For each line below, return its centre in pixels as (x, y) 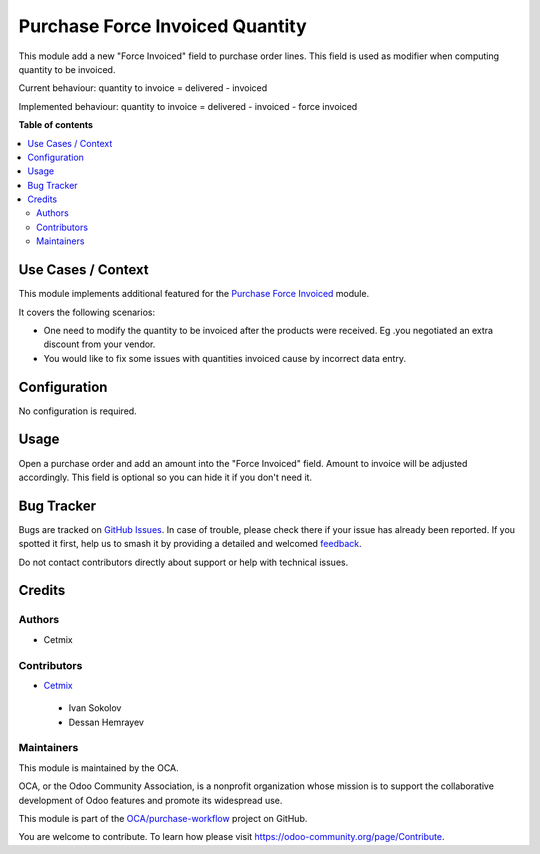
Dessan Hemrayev (106, 722)
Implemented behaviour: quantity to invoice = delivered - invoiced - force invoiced (188, 106)
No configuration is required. (77, 411)
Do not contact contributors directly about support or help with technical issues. (183, 562)
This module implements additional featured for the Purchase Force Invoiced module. (194, 294)
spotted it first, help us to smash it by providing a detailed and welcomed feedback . (190, 544)
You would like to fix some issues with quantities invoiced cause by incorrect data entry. (225, 358)
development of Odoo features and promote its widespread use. (150, 800)
